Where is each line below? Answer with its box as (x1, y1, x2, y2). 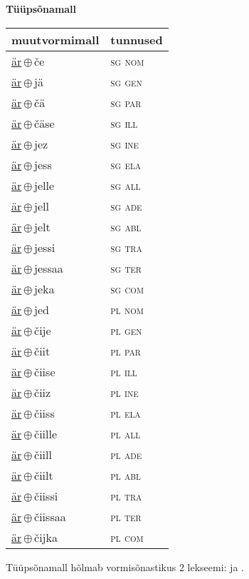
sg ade (110, 197, 142, 214)
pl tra (110, 487, 142, 504)
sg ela (110, 156, 142, 173)
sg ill (110, 114, 138, 131)
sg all (110, 176, 141, 193)
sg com (110, 280, 144, 297)
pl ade (110, 445, 142, 463)
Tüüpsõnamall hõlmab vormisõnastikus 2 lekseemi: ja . (6, 559, 244, 574)
